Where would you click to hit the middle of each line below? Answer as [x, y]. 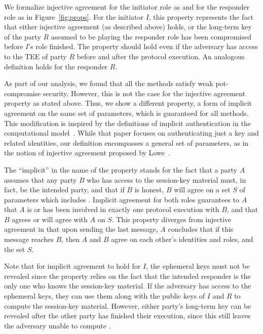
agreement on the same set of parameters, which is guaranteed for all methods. [126, 113]
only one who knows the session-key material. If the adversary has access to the [128, 286]
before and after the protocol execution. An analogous [161, 56]
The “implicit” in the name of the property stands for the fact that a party [121, 169]
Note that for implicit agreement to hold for [72, 266]
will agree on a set [202, 190]
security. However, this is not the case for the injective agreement [144, 93]
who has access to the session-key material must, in [166, 179]
